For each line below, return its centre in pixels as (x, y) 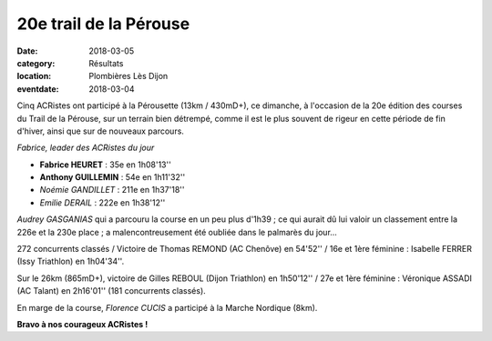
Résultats (106, 63)
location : (34, 76)
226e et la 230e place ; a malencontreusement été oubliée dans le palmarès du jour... (177, 232)
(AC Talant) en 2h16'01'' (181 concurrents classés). (112, 291)
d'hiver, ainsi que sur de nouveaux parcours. (100, 131)
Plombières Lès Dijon (128, 76)
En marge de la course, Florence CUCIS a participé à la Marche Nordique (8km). (167, 307)
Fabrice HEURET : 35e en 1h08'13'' (106, 165)
